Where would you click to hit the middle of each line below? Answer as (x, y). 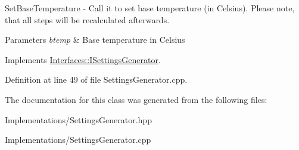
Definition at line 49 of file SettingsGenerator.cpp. (96, 79)
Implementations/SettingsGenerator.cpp (78, 140)
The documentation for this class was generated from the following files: (136, 99)
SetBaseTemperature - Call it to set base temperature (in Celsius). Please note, (150, 8)
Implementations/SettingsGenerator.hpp (78, 119)
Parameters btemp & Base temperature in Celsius (95, 40)
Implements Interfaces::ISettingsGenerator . (83, 59)
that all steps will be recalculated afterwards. (87, 19)
